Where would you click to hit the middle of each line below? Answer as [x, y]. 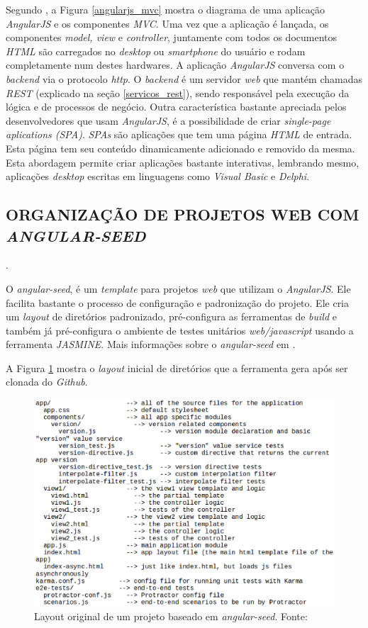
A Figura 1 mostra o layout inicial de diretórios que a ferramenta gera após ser [177, 368]
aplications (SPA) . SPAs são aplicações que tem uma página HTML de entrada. [179, 134]
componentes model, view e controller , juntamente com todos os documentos [172, 37]
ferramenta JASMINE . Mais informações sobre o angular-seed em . [151, 344]
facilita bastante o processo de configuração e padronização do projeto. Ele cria [178, 302]
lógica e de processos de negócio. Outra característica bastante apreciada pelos [176, 107]
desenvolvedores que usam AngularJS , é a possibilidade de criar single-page [168, 120]
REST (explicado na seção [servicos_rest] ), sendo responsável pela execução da [178, 92]
